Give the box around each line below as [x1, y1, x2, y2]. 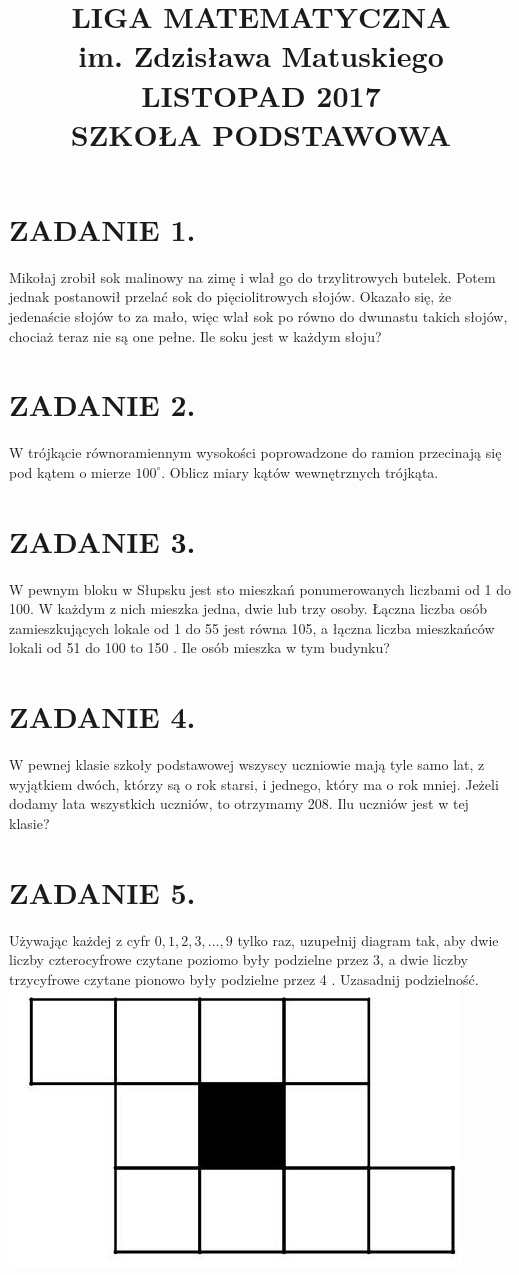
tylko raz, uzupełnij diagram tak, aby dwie [237, 929, 499, 950]
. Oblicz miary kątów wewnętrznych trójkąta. [161, 461, 439, 482]
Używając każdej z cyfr [9, 929, 151, 950]
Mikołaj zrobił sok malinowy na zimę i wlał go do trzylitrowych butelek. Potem [9, 266, 496, 287]
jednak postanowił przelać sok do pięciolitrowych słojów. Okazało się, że [9, 286, 452, 307]
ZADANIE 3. [9, 520, 196, 561]
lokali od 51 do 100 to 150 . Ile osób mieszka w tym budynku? [9, 637, 390, 658]
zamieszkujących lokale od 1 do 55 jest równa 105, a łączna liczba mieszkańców [9, 617, 495, 638]
